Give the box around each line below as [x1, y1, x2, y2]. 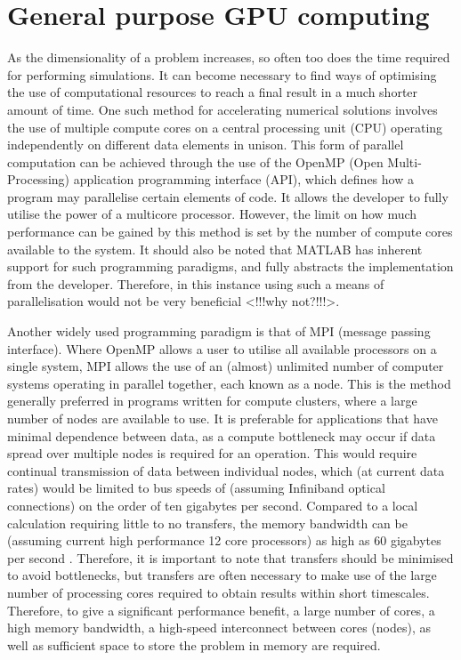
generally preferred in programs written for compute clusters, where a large [7, 391, 417, 410]
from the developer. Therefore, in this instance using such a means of [7, 274, 384, 293]
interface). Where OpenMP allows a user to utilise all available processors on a [7, 339, 437, 358]
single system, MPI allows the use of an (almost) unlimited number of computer [7, 357, 444, 375]
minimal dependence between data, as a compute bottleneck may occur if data [7, 426, 436, 445]
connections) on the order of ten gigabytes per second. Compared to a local [7, 495, 418, 514]
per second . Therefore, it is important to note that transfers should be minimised [7, 548, 454, 567]
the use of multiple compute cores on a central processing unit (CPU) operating [7, 117, 443, 136]
